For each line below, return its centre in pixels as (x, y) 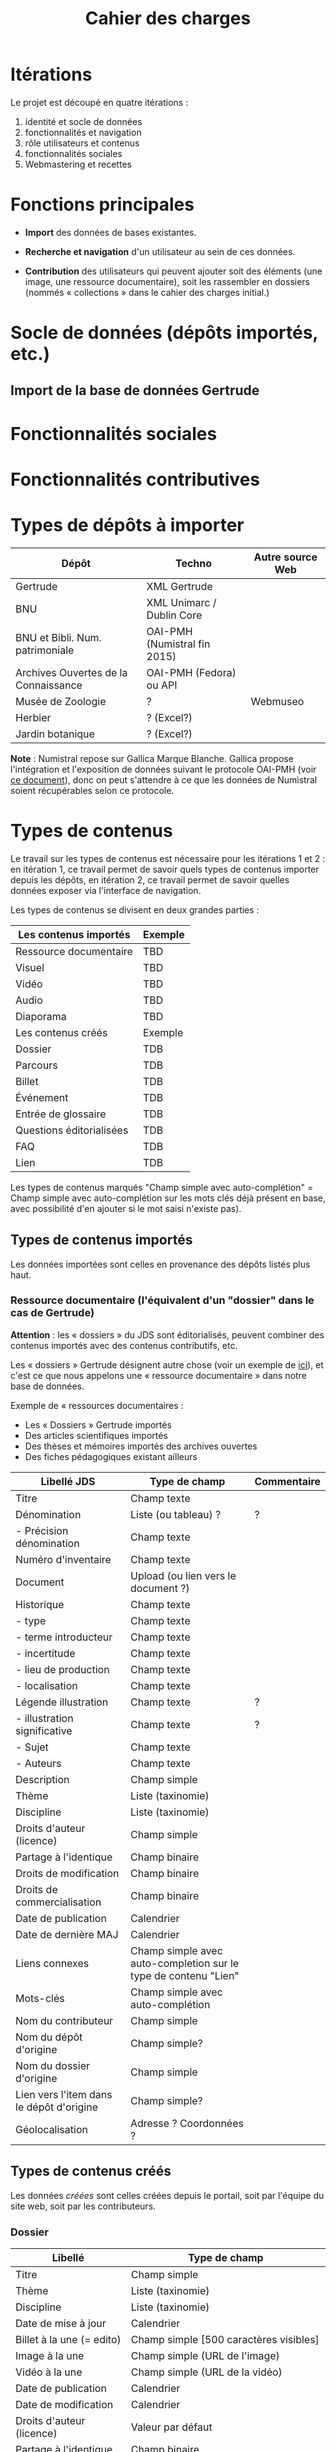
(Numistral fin (178, 644)
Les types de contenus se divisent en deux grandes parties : (135, 909)
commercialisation (58, 1902)
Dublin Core (174, 615)
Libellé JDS (68, 1481)
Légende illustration (62, 1702)
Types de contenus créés (91, 2171)
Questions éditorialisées (72, 1130)
